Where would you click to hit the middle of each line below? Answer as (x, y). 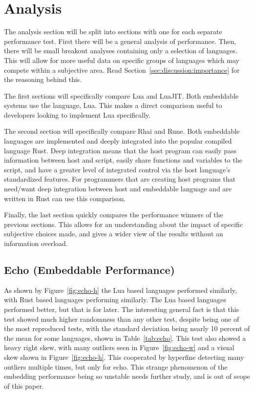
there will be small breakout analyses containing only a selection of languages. (121, 51)
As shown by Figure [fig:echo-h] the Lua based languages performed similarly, (120, 290)
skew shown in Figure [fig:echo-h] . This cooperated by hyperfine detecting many (124, 357)
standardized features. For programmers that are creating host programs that (120, 179)
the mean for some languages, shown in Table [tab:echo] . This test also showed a (125, 338)
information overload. (36, 243)
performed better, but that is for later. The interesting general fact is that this (122, 309)
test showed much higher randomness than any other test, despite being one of (122, 319)
